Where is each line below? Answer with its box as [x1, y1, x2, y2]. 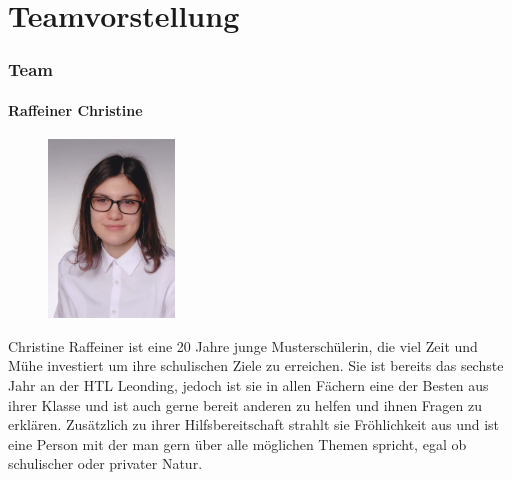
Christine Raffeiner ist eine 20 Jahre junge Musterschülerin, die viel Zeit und [8, 335, 478, 356]
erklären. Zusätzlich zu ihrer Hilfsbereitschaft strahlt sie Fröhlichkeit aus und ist [8, 414, 500, 435]
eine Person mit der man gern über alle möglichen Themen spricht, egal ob [8, 433, 467, 454]
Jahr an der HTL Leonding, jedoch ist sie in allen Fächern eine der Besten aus [8, 374, 489, 395]
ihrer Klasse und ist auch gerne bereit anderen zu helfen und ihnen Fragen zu [8, 394, 482, 415]
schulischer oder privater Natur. [8, 453, 203, 474]
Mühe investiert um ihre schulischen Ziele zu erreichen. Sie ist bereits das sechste [8, 355, 504, 376]
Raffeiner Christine [8, 99, 143, 120]
